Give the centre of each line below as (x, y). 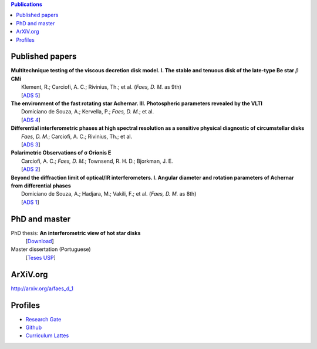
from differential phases (41, 186)
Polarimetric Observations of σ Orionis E (61, 153)
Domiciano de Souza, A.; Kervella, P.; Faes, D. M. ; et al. (88, 112)
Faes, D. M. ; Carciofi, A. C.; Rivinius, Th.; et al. (77, 136)
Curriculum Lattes (47, 335)
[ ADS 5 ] (31, 95)
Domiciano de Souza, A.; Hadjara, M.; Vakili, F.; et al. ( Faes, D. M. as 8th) (109, 194)
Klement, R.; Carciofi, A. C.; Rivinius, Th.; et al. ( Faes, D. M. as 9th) (102, 87)
